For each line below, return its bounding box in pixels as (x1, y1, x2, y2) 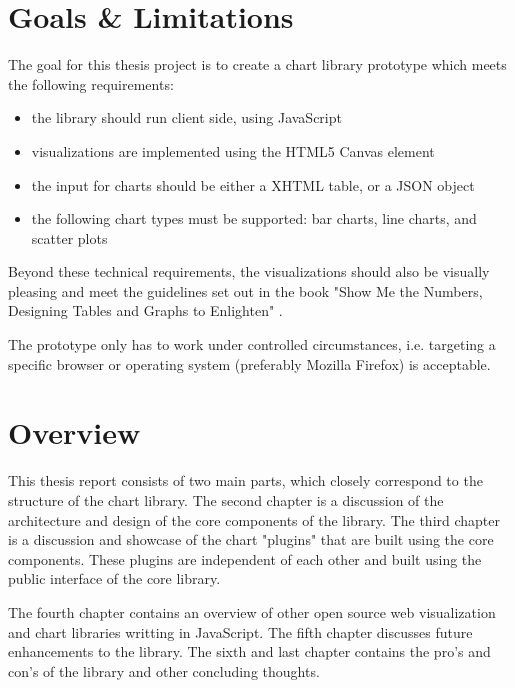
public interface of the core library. (8, 568, 221, 589)
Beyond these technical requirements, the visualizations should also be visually (8, 261, 490, 282)
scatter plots (31, 227, 108, 248)
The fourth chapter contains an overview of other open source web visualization (8, 601, 496, 622)
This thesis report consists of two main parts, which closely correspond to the (8, 470, 483, 491)
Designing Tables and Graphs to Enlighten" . (8, 300, 283, 321)
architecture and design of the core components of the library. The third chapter (8, 509, 500, 530)
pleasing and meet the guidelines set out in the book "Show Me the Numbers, (8, 280, 483, 301)
